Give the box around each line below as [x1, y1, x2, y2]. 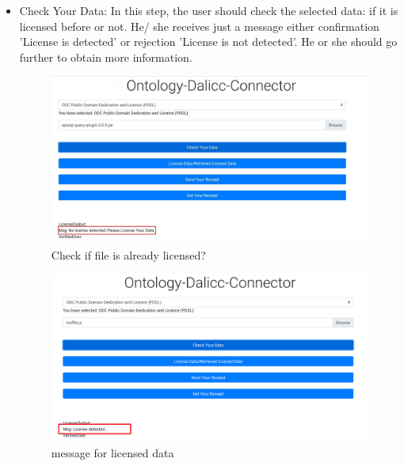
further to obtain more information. [19, 48, 192, 65]
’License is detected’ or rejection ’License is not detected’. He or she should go [19, 33, 398, 50]
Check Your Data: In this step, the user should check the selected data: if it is [19, 2, 398, 18]
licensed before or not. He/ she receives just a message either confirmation [19, 17, 379, 34]
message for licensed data [51, 444, 174, 460]
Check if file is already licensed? [51, 246, 206, 263]
